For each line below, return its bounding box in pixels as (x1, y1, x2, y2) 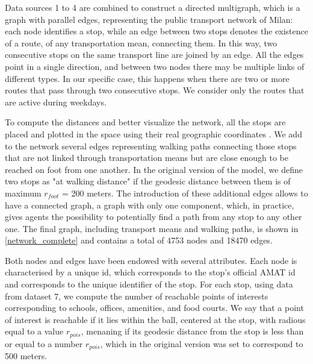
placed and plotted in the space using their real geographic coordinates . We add (5, 127, 302, 140)
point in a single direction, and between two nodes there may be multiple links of (5, 60, 305, 72)
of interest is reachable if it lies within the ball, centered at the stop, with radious (5, 313, 306, 325)
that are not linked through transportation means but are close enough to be (5, 151, 289, 164)
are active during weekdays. (5, 95, 107, 108)
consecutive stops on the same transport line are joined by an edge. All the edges (5, 48, 304, 61)
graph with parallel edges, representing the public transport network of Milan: (5, 13, 293, 25)
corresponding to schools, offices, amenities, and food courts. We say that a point (5, 301, 304, 314)
